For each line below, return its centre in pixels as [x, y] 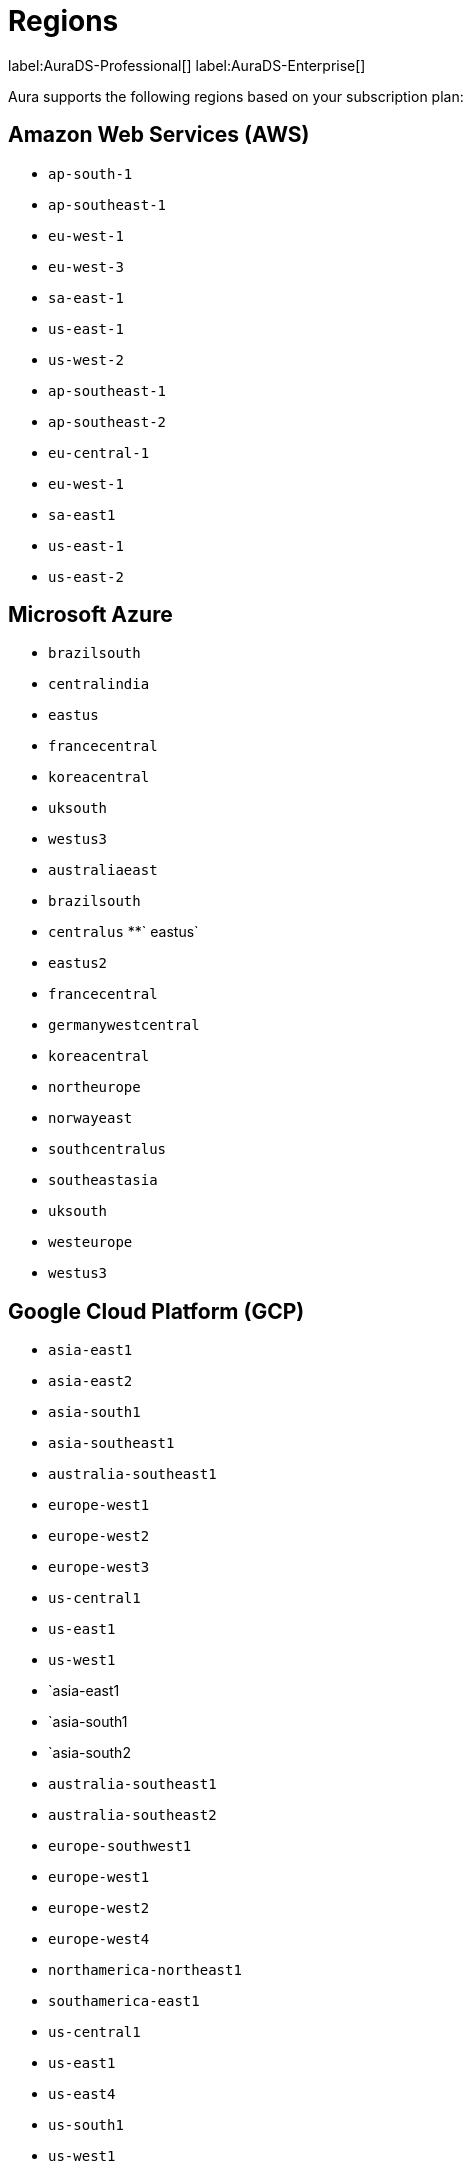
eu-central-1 [99, 452]
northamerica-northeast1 [145, 1970]
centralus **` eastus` [123, 932]
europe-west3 [99, 1567]
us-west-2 [86, 359]
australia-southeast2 [132, 1815]
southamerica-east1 [124, 2001]
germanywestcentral [124, 1025]
